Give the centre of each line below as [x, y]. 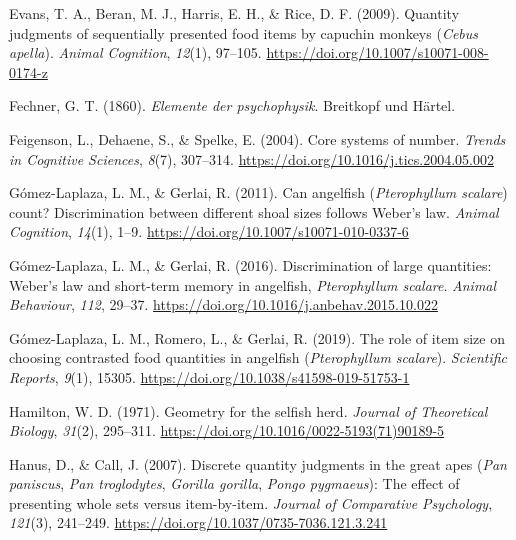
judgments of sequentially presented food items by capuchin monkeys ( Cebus [244, 32]
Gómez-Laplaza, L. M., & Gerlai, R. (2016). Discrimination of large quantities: [250, 264]
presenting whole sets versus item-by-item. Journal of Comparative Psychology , [251, 502]
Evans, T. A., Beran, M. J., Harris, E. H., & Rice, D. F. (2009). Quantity [234, 13]
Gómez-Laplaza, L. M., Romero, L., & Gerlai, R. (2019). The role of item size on [257, 337]
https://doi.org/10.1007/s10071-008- [377, 52]
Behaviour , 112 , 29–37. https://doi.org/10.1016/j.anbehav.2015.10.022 [223, 304]
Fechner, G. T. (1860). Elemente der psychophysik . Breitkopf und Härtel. [232, 105]
